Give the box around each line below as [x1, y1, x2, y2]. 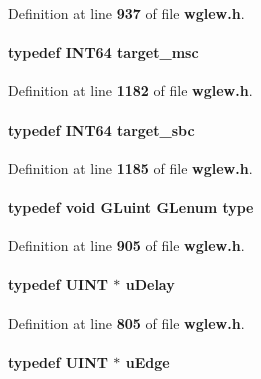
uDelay [125, 274, 175, 295]
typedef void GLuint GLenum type [8, 196, 254, 217]
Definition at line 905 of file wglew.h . [8, 235, 245, 256]
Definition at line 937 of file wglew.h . [8, 3, 245, 23]
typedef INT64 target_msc [8, 42, 199, 63]
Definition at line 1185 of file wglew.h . [8, 157, 253, 178]
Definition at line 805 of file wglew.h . [8, 312, 245, 333]
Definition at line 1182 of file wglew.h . [8, 80, 253, 101]
